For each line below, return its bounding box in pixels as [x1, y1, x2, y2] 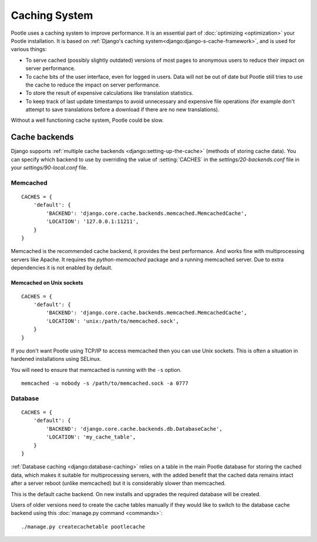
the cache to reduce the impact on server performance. [25, 81, 161, 88]
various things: [11, 46, 47, 53]
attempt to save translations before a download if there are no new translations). [25, 106, 220, 113]
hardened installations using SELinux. [11, 355, 102, 363]
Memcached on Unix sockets [11, 280, 83, 287]
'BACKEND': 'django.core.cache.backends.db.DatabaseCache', [46, 425, 222, 432]
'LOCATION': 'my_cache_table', [46, 434, 136, 441]
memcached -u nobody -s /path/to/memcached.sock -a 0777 [21, 380, 189, 387]
